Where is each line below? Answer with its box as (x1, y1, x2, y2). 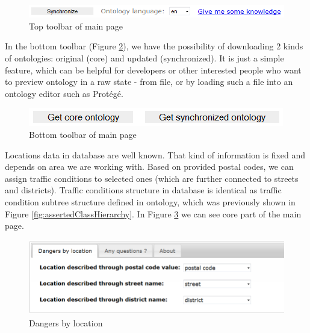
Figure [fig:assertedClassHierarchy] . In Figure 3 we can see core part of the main (5, 207, 302, 220)
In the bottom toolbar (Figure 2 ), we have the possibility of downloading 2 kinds (5, 40, 303, 52)
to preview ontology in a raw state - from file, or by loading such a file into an (5, 75, 293, 88)
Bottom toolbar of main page (29, 128, 137, 140)
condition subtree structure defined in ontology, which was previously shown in (5, 195, 296, 208)
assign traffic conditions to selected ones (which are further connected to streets (5, 172, 299, 184)
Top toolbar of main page (29, 19, 123, 32)
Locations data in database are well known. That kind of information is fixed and (5, 148, 306, 161)
